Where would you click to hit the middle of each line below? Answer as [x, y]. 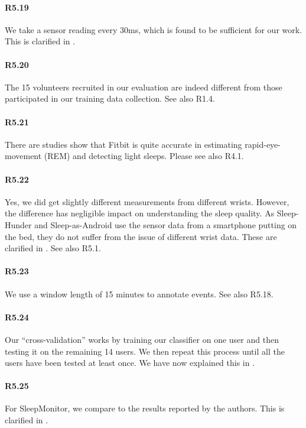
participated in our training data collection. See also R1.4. [110, 98]
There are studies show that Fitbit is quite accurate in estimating [123, 144]
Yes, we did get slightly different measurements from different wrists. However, [147, 201]
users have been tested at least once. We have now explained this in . [130, 363]
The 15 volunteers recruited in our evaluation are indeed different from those [144, 87]
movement [23, 156]
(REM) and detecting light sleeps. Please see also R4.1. [144, 156]
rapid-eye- [263, 144]
